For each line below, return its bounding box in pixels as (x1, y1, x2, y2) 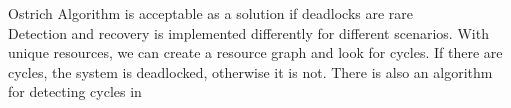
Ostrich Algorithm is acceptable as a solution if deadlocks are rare (8, 3, 414, 23)
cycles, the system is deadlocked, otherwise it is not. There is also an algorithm (8, 61, 493, 82)
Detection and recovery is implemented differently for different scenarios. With (8, 22, 489, 43)
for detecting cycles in (8, 81, 142, 102)
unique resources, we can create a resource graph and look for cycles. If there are (8, 42, 503, 63)
